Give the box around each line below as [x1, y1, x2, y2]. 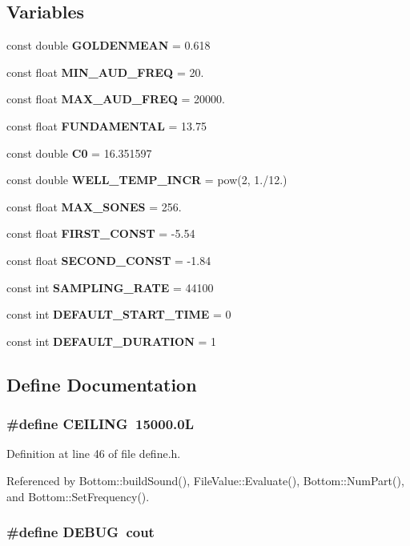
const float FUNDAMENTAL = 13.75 [6, 117, 207, 134]
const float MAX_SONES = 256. [6, 198, 182, 215]
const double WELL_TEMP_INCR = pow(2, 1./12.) [6, 171, 287, 188]
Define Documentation [6, 371, 197, 396]
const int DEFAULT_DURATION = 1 [6, 332, 216, 349]
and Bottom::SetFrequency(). [6, 488, 150, 504]
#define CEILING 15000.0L [6, 414, 194, 434]
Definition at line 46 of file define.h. [6, 445, 181, 462]
